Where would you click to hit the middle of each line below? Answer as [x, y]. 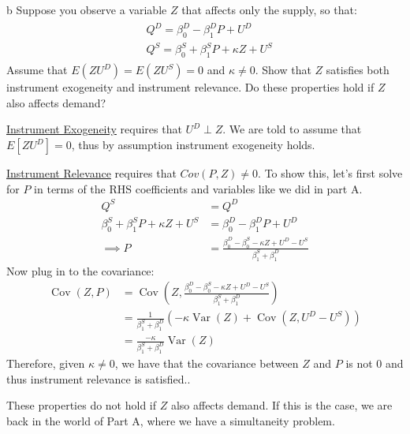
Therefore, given [46, 363]
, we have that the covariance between [207, 363]
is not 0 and [375, 363]
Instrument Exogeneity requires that [94, 129]
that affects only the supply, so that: [269, 9]
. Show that [283, 70]
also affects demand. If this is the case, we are [281, 405]
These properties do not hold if [82, 405]
